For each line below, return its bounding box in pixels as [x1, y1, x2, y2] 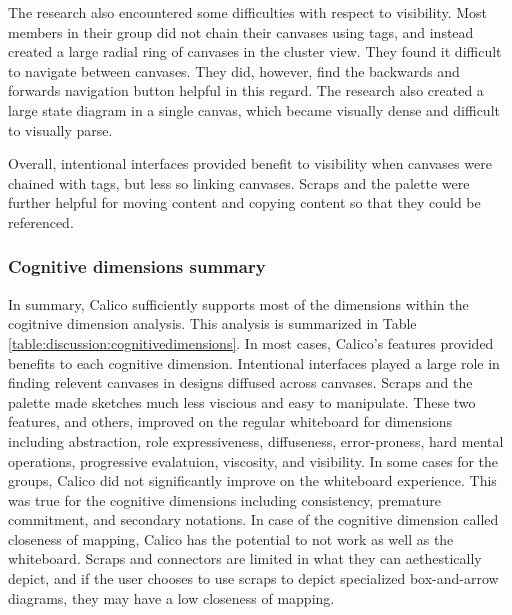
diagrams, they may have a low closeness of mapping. [8, 587, 335, 608]
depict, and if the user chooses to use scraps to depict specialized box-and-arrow [8, 568, 499, 589]
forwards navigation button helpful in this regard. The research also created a [8, 80, 484, 101]
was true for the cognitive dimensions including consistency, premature [8, 489, 441, 510]
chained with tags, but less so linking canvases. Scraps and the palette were [8, 172, 470, 193]
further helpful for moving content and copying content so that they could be [8, 192, 481, 213]
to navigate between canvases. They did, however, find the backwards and [8, 60, 460, 81]
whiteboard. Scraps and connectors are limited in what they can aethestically [8, 548, 482, 569]
